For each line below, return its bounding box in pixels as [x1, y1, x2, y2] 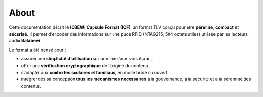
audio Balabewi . [9, 38, 42, 44]
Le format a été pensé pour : [9, 47, 66, 53]
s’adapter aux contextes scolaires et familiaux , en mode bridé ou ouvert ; [21, 69, 170, 75]
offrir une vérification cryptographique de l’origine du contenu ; [21, 62, 151, 68]
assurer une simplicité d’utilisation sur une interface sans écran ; [21, 56, 153, 62]
